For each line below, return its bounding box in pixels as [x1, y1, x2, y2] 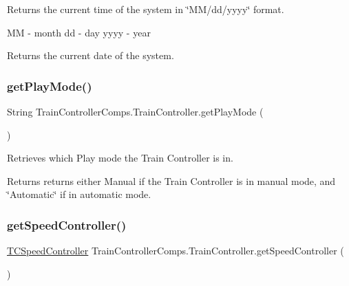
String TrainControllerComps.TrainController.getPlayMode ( [7, 104, 264, 118]
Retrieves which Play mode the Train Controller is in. [7, 151, 233, 165]
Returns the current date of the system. [7, 48, 174, 63]
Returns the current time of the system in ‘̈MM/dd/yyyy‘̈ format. [7, 2, 284, 16]
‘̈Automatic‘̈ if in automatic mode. [7, 187, 151, 201]
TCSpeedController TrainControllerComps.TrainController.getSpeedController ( [7, 243, 344, 258]
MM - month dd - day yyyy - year [7, 25, 151, 39]
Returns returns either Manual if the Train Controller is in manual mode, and [7, 173, 336, 188]
